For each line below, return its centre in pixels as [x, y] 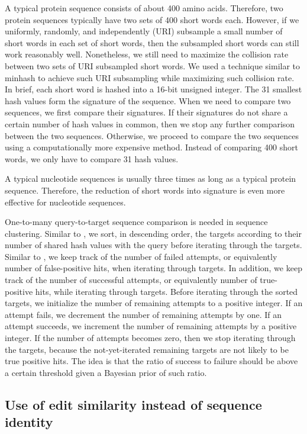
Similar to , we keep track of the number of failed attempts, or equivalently [141, 256]
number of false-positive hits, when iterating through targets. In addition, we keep [153, 268]
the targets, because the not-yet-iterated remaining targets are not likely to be [147, 349]
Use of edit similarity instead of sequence [133, 404]
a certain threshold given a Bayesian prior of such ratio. [106, 372]
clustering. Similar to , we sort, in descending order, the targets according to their [153, 233]
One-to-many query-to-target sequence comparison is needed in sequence [136, 222]
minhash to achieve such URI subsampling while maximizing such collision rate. [150, 77]
